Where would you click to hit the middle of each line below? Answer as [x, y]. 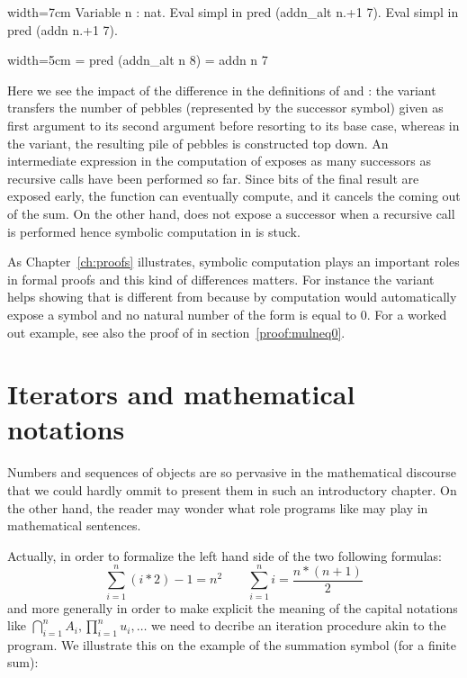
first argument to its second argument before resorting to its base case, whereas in [233, 125]
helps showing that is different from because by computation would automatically [232, 297]
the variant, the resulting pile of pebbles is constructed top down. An [198, 143]
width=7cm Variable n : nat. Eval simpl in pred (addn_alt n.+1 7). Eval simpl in [233, 12]
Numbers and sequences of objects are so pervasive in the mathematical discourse [232, 472]
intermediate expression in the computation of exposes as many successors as [219, 161]
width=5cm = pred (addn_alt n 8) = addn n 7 [138, 60]
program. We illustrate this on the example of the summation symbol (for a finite [232, 644]
